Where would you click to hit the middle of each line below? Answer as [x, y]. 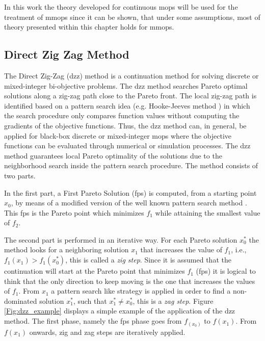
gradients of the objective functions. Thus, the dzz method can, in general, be [125, 125]
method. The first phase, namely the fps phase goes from [93, 321]
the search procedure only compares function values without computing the [122, 115]
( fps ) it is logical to [226, 271]
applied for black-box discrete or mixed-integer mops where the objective [118, 135]
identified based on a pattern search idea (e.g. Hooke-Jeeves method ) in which [127, 105]
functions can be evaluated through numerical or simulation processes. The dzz [127, 146]
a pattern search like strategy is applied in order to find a [141, 291]
